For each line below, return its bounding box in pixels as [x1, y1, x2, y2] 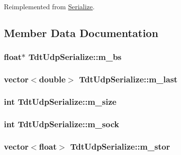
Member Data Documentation [4, 25, 159, 40]
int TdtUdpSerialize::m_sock [4, 117, 119, 130]
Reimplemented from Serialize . [4, 1, 95, 11]
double [39, 73, 66, 85]
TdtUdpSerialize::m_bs [28, 51, 122, 63]
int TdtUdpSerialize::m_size [4, 95, 116, 107]
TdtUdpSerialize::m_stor [70, 140, 170, 152]
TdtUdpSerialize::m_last [79, 73, 178, 85]
